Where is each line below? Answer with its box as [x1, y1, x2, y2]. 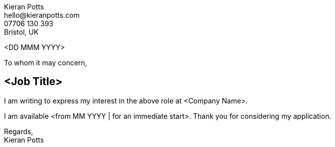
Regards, [4, 127, 33, 136]
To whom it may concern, [4, 58, 87, 67]
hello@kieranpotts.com [4, 11, 80, 19]
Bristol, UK [4, 28, 39, 36]
